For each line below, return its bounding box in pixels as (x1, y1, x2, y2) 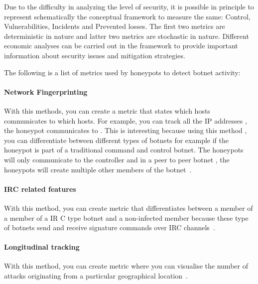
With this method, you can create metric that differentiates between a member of (4, 202, 253, 213)
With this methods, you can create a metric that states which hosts (4, 105, 210, 116)
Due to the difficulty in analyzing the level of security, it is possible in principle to (4, 1, 254, 11)
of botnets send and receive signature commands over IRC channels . (4, 222, 215, 233)
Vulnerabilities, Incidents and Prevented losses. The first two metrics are (4, 21, 225, 31)
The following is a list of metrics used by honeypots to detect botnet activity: (4, 67, 241, 77)
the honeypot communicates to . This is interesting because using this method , (4, 125, 247, 136)
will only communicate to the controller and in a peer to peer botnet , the (4, 154, 230, 164)
